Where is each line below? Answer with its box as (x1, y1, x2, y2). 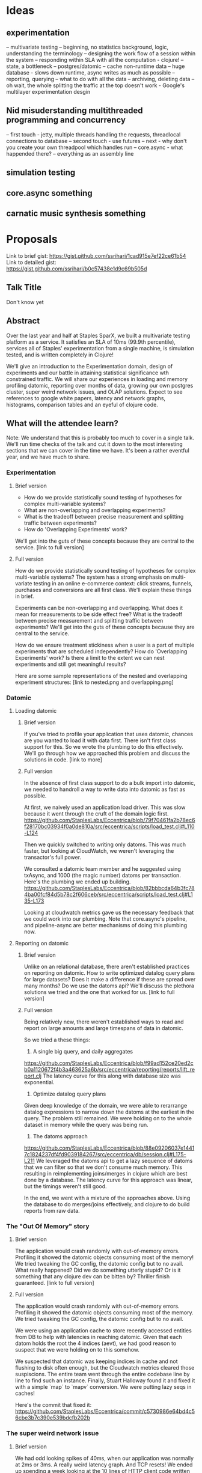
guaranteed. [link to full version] (14, 1279, 94, 1287)
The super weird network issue (6, 1429, 99, 1438)
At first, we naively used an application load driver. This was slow (23, 804, 186, 811)
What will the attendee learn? (6, 418, 118, 428)
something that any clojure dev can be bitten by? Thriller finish (14, 1273, 170, 1280)
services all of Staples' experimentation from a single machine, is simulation (6, 344, 194, 352)
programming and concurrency (6, 115, 126, 125)
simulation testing (6, 168, 76, 178)
